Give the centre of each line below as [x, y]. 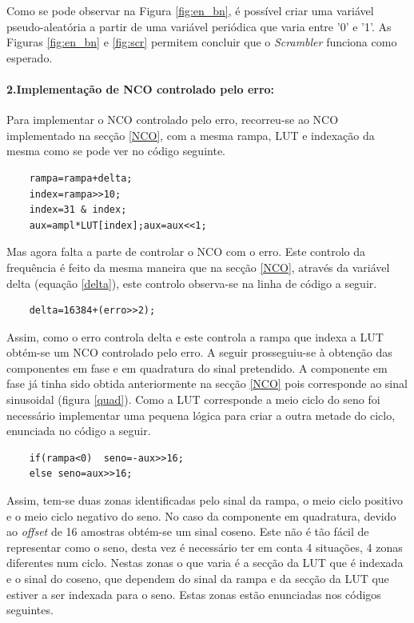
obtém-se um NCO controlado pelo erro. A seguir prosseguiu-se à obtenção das [199, 352]
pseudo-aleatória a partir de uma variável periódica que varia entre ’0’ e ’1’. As [199, 26]
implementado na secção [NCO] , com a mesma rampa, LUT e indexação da [191, 135]
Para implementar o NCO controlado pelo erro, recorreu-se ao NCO [173, 120]
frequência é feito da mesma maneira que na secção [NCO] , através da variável [198, 267]
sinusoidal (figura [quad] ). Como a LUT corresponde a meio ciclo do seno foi [193, 399]
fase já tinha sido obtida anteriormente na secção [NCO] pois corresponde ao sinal [207, 383]
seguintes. [30, 610]
